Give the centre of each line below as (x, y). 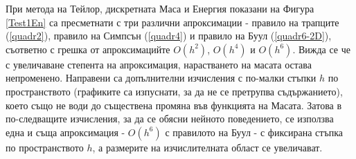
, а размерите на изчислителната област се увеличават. (207, 147)
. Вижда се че (321, 49)
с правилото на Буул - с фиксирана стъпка (254, 132)
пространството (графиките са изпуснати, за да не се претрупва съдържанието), (174, 91)
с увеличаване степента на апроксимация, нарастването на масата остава (159, 64)
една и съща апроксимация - (65, 132)
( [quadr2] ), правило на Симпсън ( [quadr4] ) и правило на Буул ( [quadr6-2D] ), (169, 36)
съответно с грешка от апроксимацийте (88, 49)
